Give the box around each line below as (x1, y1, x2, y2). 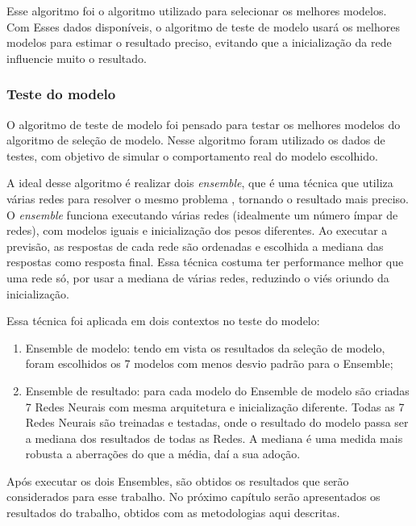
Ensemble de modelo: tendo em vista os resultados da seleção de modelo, (25, 339, 385, 356)
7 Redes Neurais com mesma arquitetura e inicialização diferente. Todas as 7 (25, 398, 405, 415)
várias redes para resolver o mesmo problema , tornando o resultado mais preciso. (6, 190, 410, 207)
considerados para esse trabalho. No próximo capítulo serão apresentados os (6, 488, 381, 505)
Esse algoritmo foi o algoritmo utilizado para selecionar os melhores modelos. (6, 2, 387, 19)
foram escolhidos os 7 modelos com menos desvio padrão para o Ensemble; (25, 355, 393, 372)
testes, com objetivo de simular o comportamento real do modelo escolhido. (6, 147, 378, 164)
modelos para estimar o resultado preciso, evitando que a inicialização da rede (6, 34, 392, 51)
